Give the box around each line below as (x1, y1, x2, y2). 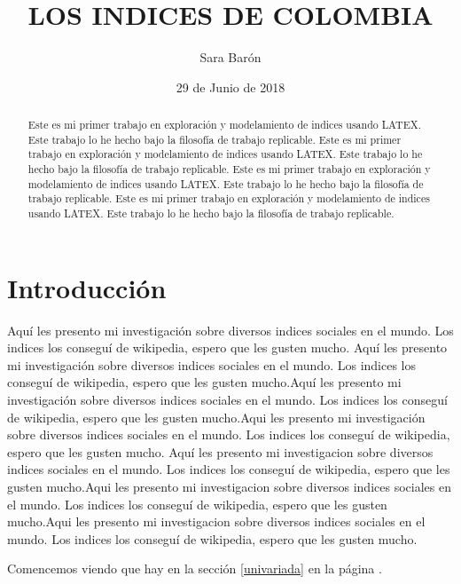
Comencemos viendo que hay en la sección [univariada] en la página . (7, 559, 382, 578)
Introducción (7, 269, 167, 305)
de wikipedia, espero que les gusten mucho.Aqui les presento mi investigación (7, 407, 426, 426)
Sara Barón (199, 48, 262, 67)
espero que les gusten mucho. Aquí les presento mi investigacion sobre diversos (7, 442, 434, 461)
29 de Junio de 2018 (176, 77, 285, 96)
